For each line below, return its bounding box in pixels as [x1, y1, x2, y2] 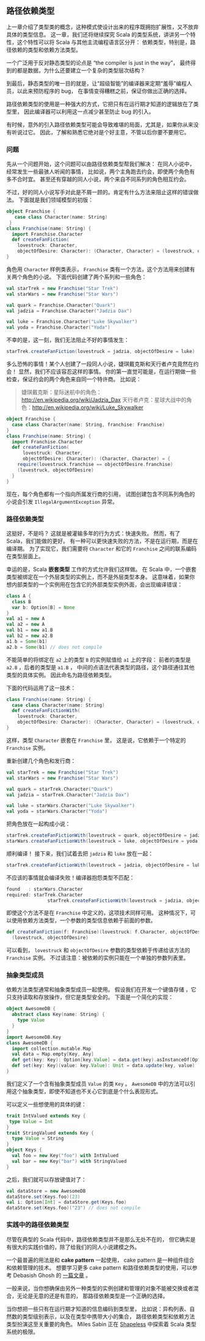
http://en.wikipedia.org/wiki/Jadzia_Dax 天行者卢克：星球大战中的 [21, 396, 187, 404]
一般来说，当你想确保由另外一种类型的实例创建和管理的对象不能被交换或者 [6, 1284, 193, 1292]
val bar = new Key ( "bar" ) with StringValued [12, 1158, 127, 1165]
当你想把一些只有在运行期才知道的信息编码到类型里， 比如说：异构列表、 [6, 1305, 190, 1312]
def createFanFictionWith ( [12, 708, 81, 714]
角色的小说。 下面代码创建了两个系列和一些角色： [22, 273, 147, 280]
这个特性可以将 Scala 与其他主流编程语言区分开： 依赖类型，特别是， [16, 38, 191, 46]
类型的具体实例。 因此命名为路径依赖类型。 [6, 671, 115, 678]
